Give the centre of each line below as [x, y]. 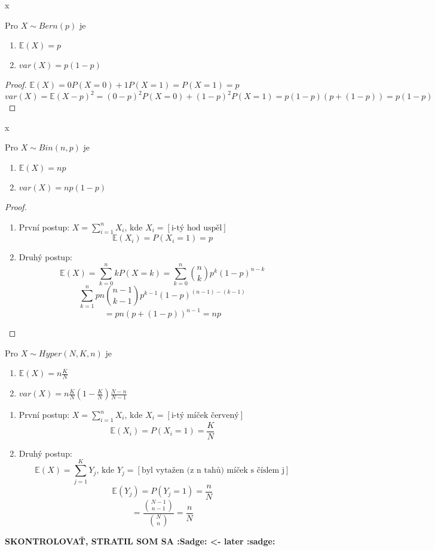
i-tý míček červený [205, 416]
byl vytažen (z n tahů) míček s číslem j [213, 471]
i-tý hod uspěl [197, 228]
